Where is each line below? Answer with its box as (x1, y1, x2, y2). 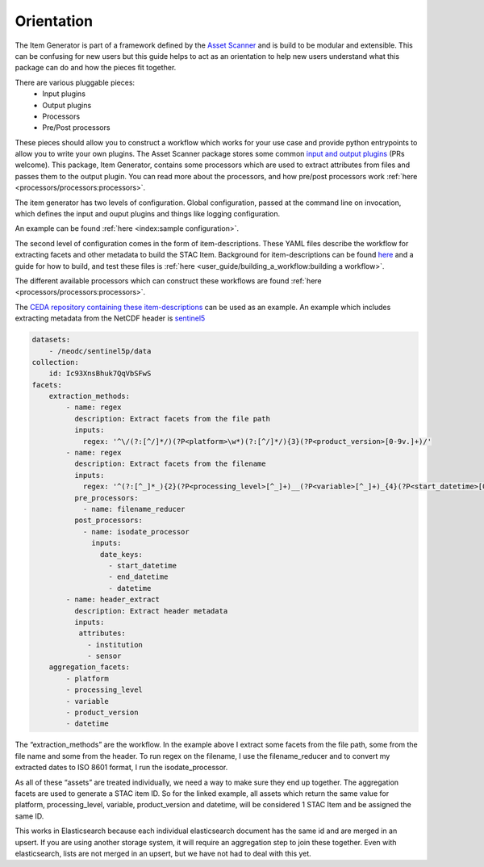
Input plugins (42, 89, 86, 98)
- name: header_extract (65, 595, 161, 605)
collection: (31, 358, 80, 366)
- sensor (87, 651, 122, 661)
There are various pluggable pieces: (15, 77, 136, 87)
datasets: (31, 335, 71, 345)
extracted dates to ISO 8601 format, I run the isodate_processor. (15, 763, 228, 773)
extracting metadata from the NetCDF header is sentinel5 (15, 313, 206, 323)
